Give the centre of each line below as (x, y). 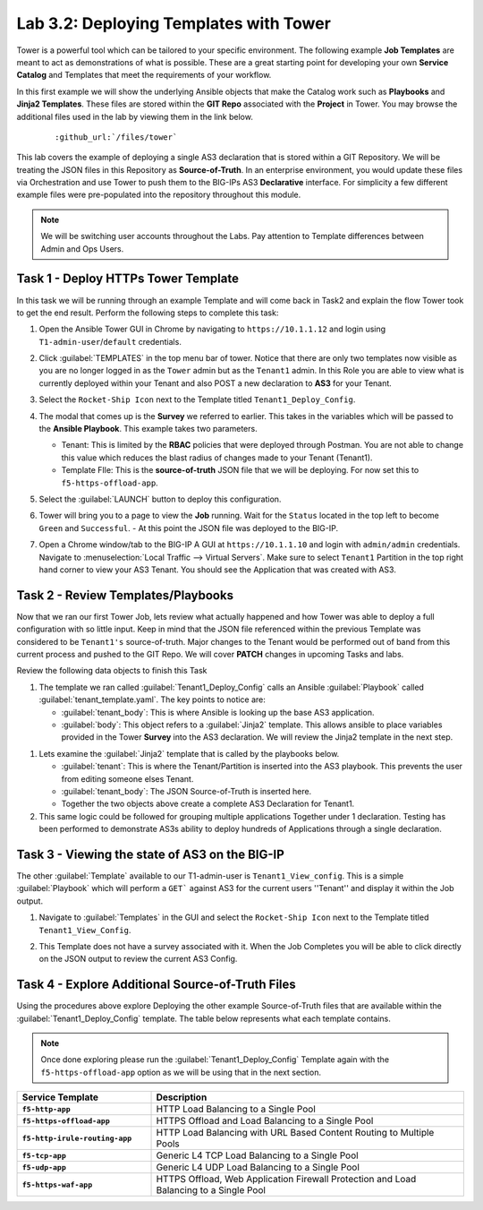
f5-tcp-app (44, 1155)
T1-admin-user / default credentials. (110, 341)
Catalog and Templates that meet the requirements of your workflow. (144, 75)
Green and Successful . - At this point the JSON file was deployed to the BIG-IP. (189, 528)
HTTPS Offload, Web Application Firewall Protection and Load (286, 1180)
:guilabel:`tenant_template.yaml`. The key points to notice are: (152, 699)
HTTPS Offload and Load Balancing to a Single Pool (265, 1121)
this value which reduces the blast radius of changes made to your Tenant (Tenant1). (217, 458)
